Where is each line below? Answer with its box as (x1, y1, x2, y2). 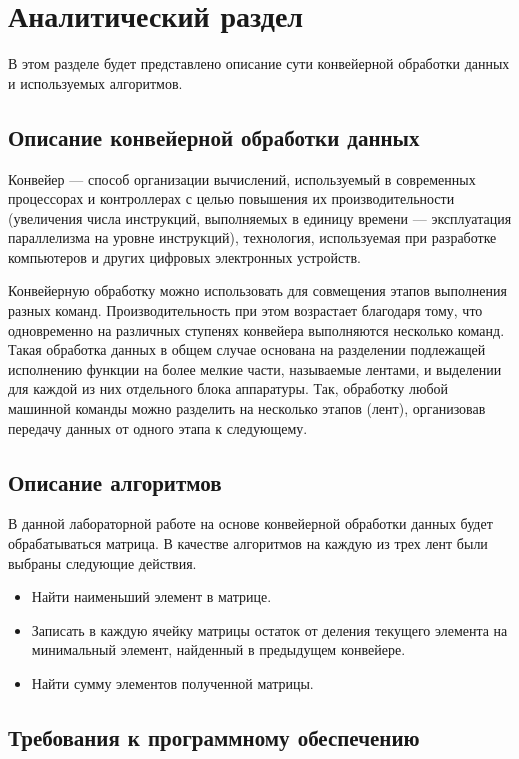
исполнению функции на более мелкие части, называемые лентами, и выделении (8, 358, 502, 379)
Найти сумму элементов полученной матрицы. (31, 673, 314, 693)
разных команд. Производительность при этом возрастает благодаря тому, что (8, 300, 483, 321)
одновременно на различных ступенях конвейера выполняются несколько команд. (8, 319, 505, 340)
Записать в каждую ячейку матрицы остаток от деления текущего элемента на (31, 619, 508, 640)
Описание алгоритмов (8, 466, 222, 497)
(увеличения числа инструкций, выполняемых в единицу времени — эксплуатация (8, 207, 512, 228)
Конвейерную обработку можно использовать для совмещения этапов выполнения (8, 280, 507, 301)
